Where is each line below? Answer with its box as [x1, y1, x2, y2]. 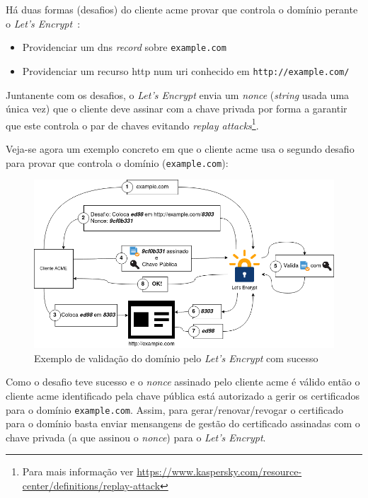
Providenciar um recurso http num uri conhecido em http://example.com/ [22, 63, 350, 78]
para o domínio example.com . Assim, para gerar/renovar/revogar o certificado [6, 402, 344, 417]
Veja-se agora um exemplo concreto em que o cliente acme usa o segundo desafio [6, 141, 355, 156]
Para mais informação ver [22, 464, 134, 479]
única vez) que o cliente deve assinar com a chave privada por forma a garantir [6, 101, 347, 116]
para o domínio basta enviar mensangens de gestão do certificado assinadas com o [6, 416, 360, 431]
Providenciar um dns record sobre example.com [22, 40, 226, 54]
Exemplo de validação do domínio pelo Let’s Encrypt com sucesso [34, 350, 318, 365]
